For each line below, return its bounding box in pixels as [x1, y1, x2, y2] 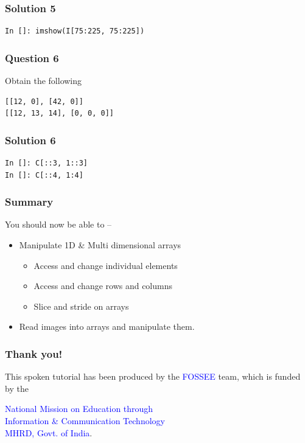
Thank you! [5, 346, 63, 361]
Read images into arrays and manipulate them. [19, 320, 195, 333]
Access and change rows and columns [33, 279, 173, 292]
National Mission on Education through [5, 402, 153, 415]
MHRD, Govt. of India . [5, 426, 93, 439]
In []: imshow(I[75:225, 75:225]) [5, 27, 145, 36]
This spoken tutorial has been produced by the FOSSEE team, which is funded [5, 370, 301, 383]
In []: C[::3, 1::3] [5, 159, 88, 168]
